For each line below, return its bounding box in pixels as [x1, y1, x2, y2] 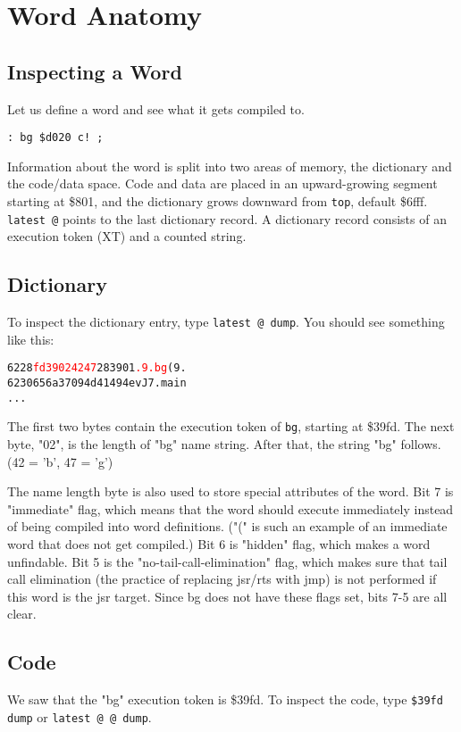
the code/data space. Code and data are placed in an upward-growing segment [7, 174, 438, 193]
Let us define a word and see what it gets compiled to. [7, 99, 305, 118]
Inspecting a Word [7, 57, 182, 85]
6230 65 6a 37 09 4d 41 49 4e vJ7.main [7, 377, 187, 390]
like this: [7, 329, 54, 348]
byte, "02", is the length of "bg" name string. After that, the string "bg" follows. [7, 435, 441, 453]
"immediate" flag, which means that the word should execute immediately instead [7, 499, 454, 518]
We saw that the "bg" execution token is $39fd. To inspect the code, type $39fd [7, 690, 443, 709]
